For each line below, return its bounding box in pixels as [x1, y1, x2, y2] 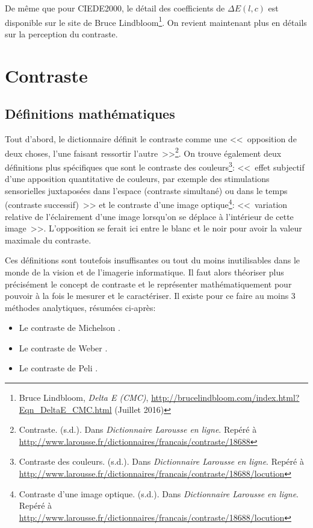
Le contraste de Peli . [19, 362, 98, 374]
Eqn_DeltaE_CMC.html [19, 403, 112, 415]
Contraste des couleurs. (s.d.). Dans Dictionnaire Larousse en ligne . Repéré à [19, 455, 304, 468]
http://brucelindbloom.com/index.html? [151, 391, 300, 404]
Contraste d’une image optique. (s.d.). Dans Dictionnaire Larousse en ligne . [19, 487, 299, 500]
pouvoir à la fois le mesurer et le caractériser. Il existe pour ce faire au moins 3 [5, 289, 296, 302]
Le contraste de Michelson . [19, 321, 120, 334]
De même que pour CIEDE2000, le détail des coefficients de [5, 2, 225, 14]
